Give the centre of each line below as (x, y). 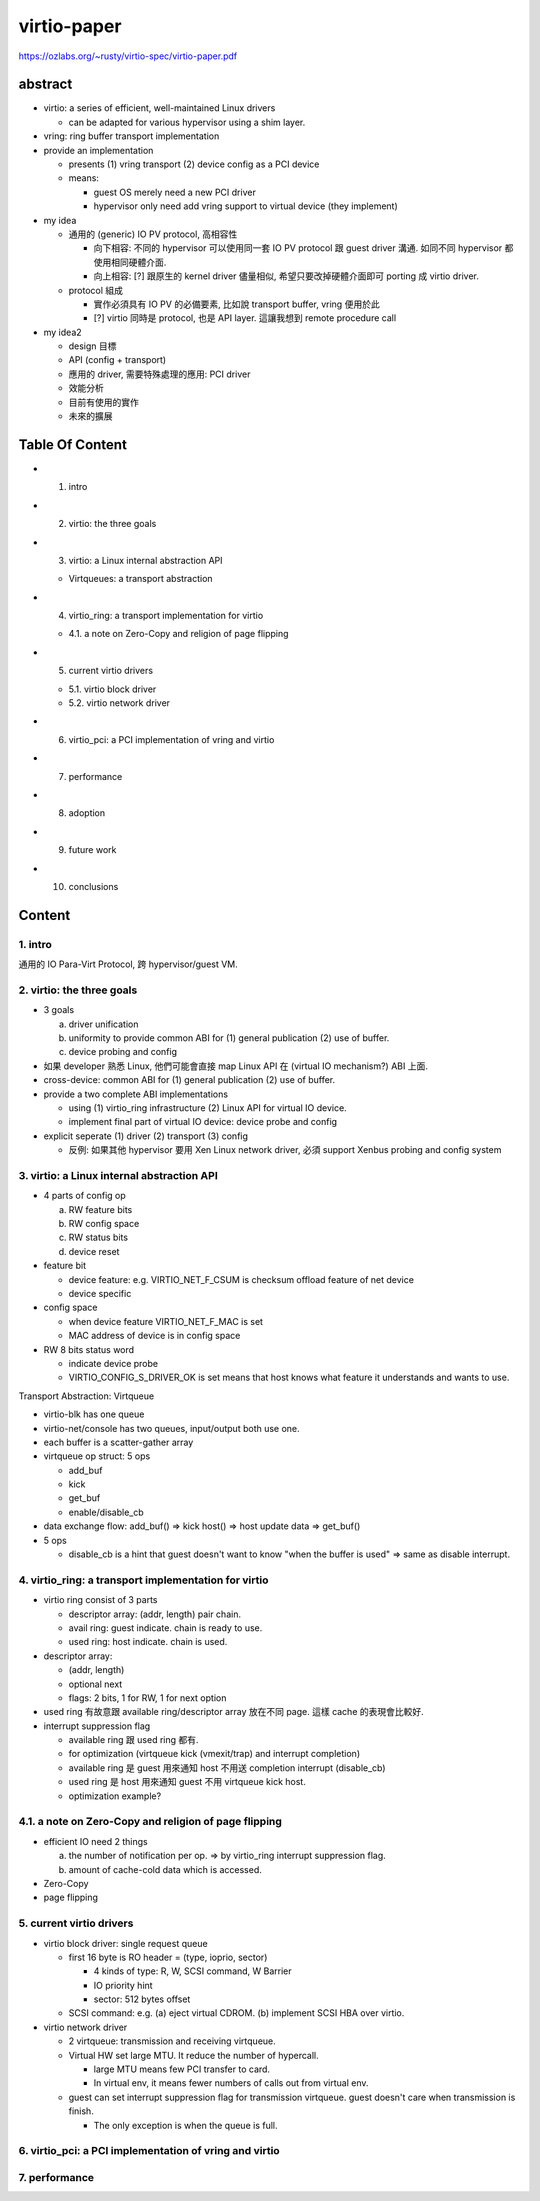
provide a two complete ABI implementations (136, 1094)
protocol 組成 (96, 290)
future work (92, 850)
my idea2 (62, 332)
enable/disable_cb (106, 1512)
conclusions (93, 886)
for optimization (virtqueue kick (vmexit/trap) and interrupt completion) (214, 1754)
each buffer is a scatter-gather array (118, 1442)
